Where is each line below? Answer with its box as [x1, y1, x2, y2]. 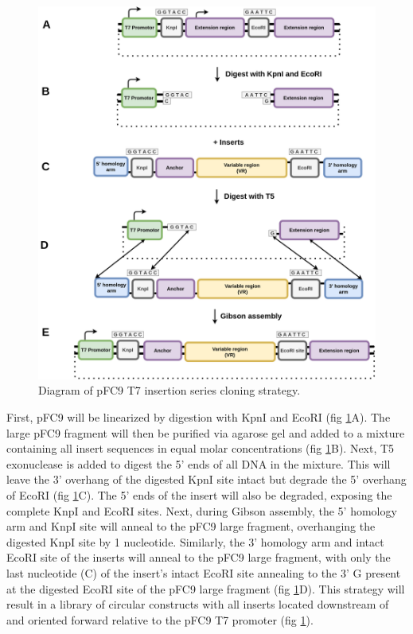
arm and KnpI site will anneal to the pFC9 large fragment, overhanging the [6, 518, 376, 535]
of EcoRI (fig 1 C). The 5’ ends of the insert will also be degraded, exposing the [6, 487, 392, 504]
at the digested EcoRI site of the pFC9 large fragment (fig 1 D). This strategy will [6, 580, 405, 597]
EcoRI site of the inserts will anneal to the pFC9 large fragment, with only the [6, 549, 391, 566]
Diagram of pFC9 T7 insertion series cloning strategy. [38, 382, 301, 399]
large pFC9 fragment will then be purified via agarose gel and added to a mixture [6, 424, 405, 441]
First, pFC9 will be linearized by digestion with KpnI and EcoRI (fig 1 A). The [6, 409, 391, 426]
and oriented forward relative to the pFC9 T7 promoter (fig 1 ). [6, 611, 314, 628]
